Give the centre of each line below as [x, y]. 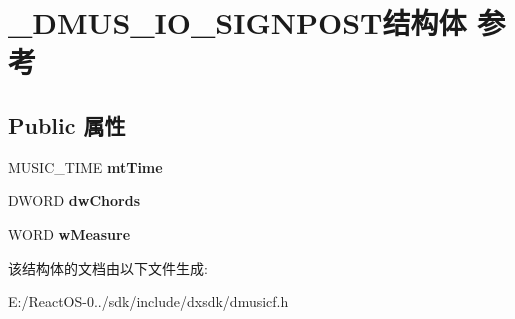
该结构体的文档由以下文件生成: [108, 267]
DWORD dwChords [74, 200]
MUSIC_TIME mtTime [85, 166]
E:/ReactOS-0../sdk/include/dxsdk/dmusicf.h [148, 301]
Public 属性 [67, 124]
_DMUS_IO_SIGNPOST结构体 [237, 22]
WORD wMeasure [69, 233]
